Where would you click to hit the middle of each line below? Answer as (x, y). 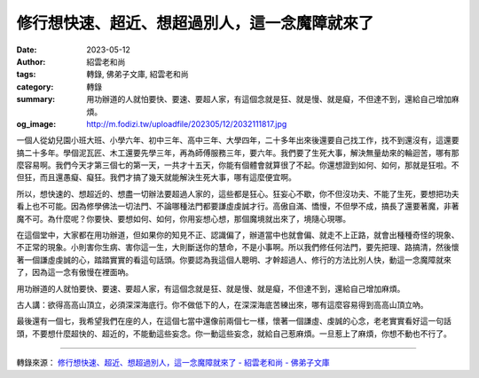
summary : (36, 99)
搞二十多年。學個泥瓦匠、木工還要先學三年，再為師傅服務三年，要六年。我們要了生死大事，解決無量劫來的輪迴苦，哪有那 (238, 153)
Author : (31, 61)
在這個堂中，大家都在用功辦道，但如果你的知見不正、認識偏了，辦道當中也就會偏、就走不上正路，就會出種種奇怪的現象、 (238, 235)
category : (35, 87)
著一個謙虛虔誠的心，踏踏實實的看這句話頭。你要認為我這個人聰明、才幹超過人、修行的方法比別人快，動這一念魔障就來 (234, 260)
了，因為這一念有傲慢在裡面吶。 (75, 272)
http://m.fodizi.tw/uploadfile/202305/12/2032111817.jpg (187, 123)
